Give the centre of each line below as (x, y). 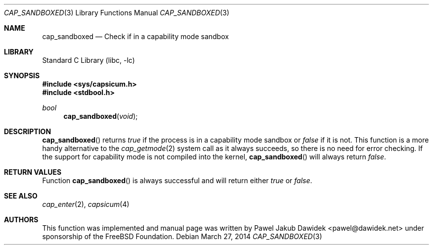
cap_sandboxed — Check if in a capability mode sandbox (135, 36)
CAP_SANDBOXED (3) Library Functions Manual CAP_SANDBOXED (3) (117, 13)
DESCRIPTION (28, 131)
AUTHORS (21, 220)
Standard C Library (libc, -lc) (88, 60)
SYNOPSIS (22, 75)
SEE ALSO (21, 196)
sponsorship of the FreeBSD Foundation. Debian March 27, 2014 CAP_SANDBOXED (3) (182, 236)
